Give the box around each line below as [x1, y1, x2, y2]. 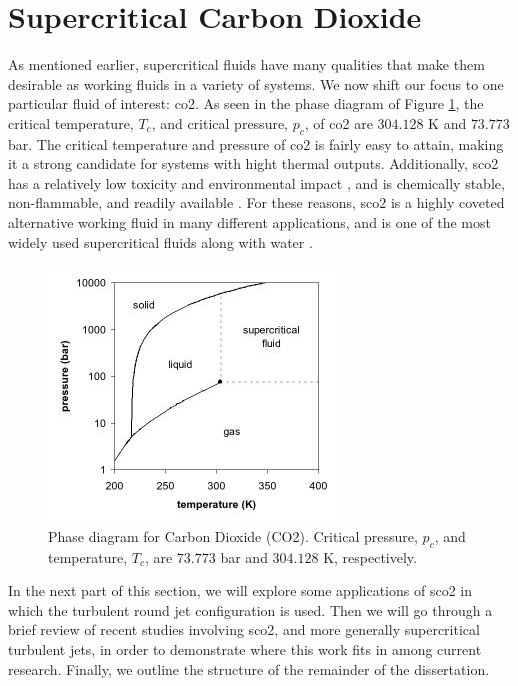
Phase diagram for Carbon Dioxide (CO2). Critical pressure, [48, 525, 418, 546]
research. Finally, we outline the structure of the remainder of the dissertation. [8, 658, 490, 679]
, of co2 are [304, 112, 373, 133]
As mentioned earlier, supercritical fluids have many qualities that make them [8, 54, 485, 75]
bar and [220, 546, 268, 567]
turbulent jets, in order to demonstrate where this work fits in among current [8, 639, 482, 660]
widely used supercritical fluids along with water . [8, 231, 313, 252]
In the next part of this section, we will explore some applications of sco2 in [8, 580, 472, 601]
